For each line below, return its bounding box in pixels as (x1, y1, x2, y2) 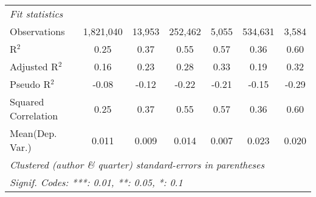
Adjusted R (10, 59, 58, 73)
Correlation (10, 109, 58, 122)
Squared (10, 95, 44, 109)
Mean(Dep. (10, 126, 57, 140)
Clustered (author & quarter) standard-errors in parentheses (10, 158, 264, 172)
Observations (10, 24, 65, 38)
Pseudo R (10, 77, 51, 91)
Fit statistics (10, 7, 63, 21)
